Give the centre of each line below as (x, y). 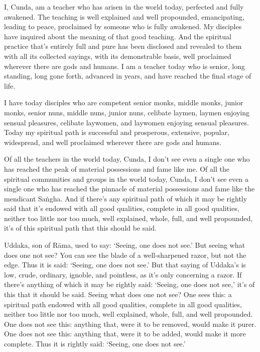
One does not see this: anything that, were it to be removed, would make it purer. (130, 324)
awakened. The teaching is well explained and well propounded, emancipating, (124, 16)
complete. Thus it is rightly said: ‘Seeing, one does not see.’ (95, 343)
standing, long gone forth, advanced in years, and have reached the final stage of (128, 76)
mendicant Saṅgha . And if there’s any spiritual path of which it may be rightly (126, 198)
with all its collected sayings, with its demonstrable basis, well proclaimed (118, 56)
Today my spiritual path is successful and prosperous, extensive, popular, (117, 132)
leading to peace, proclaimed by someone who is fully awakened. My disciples (123, 26)
